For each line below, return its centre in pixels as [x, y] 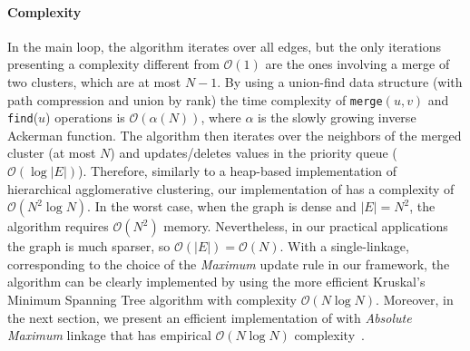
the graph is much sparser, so [89, 246]
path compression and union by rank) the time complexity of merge [195, 99]
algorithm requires [58, 226]
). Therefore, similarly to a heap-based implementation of [238, 171]
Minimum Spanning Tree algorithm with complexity [152, 300]
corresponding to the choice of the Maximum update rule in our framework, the [229, 263]
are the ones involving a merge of [357, 64]
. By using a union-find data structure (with [340, 81]
